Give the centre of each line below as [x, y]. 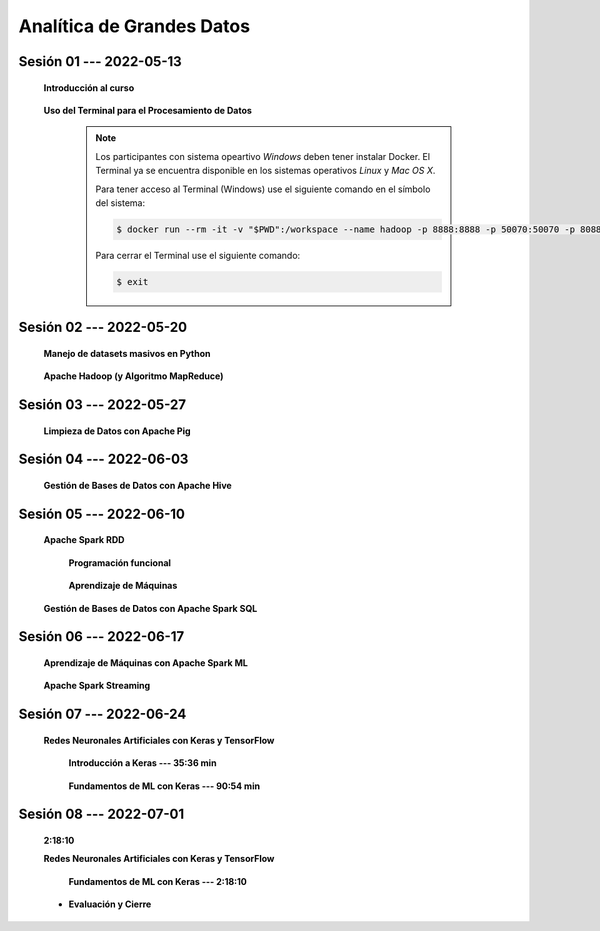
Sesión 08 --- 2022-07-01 [101, 814]
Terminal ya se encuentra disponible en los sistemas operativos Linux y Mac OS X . [265, 171]
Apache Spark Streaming [97, 686]
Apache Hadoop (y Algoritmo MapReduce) [133, 376]
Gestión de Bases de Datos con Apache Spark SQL [150, 608]
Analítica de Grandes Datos [134, 26]
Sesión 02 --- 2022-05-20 [103, 327]
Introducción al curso [89, 87]
